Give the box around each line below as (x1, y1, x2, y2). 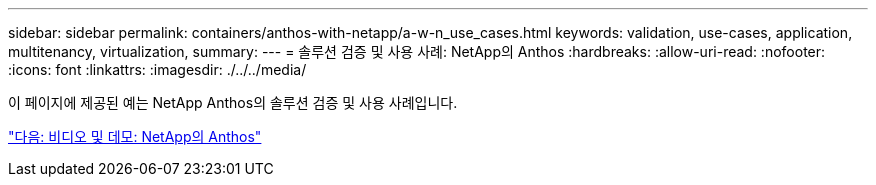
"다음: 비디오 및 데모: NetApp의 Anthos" (8, 128, 262, 145)
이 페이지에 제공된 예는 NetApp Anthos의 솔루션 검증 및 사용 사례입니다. (8, 94, 458, 111)
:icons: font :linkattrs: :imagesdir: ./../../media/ (8, 61, 307, 78)
